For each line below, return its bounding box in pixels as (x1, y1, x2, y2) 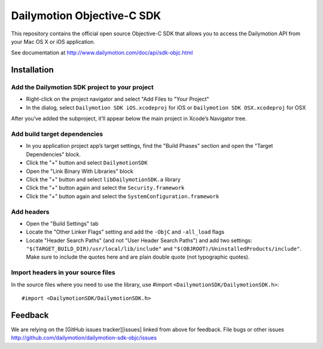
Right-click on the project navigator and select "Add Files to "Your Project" (26, 96, 209, 103)
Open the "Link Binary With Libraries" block (26, 168, 134, 175)
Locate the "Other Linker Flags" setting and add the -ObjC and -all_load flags (26, 228, 224, 236)
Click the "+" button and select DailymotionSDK (26, 159, 148, 166)
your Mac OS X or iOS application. (11, 38, 96, 45)
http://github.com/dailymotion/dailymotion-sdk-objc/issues (11, 334, 157, 341)
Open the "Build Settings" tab (26, 220, 99, 227)
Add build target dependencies (11, 130, 103, 138)
